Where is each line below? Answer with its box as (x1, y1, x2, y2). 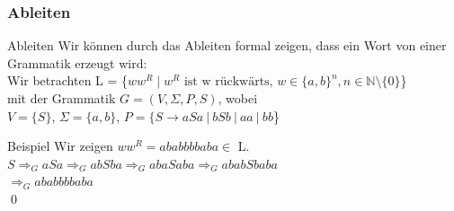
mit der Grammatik (7, 89, 116, 107)
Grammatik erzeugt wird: (7, 53, 147, 72)
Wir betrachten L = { (7, 71, 129, 90)
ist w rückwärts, (183, 75, 273, 89)
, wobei (218, 89, 258, 107)
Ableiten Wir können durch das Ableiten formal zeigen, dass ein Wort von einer (7, 36, 447, 55)
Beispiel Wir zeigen (7, 136, 113, 155)
